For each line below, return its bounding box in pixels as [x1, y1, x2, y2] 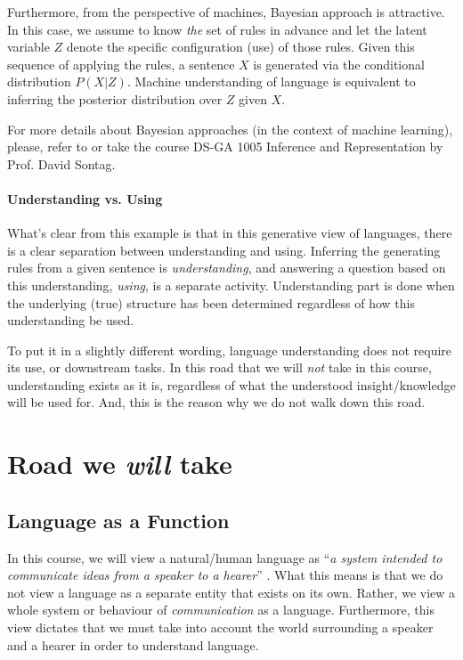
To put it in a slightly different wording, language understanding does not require [7, 340, 452, 359]
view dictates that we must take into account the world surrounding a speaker [7, 618, 434, 637]
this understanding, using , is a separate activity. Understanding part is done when [7, 275, 455, 294]
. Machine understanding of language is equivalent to [126, 72, 416, 91]
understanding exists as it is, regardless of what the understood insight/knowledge [7, 375, 456, 394]
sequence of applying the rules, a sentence [7, 54, 235, 73]
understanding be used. [7, 311, 134, 330]
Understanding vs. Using [7, 189, 163, 208]
